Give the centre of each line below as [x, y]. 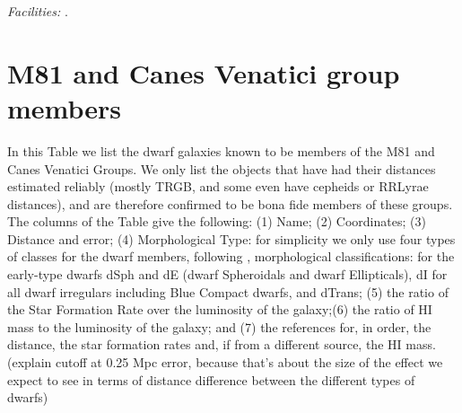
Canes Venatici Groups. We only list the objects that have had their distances [222, 168]
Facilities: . [38, 11]
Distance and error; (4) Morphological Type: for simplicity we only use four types [231, 238]
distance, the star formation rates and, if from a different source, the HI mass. [222, 344]
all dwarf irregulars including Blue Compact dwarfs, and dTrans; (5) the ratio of [228, 291]
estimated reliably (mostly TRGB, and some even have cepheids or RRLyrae [218, 186]
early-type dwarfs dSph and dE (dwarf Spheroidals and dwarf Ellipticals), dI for [227, 274]
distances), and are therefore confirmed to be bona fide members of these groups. [230, 203]
